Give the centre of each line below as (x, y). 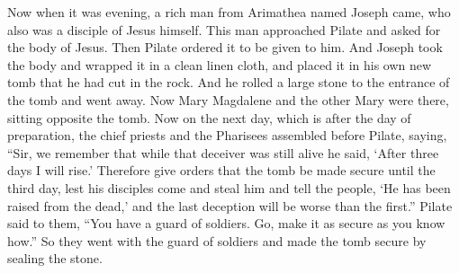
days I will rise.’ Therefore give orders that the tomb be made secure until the (221, 170)
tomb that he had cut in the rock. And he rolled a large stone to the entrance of (229, 82)
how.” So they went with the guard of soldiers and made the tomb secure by (217, 240)
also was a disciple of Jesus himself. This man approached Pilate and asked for (224, 29)
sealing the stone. (55, 258)
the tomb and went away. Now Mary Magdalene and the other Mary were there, (228, 99)
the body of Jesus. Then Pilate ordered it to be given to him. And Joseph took (225, 47)
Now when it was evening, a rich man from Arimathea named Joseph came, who (229, 12)
